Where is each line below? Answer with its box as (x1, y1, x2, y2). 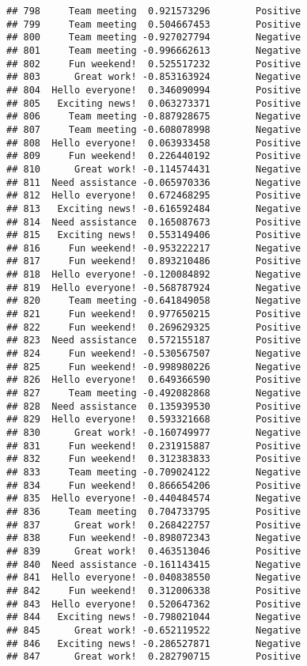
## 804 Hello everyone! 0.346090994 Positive (6, 84, 301, 96)
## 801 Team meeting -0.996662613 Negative (6, 44, 301, 56)
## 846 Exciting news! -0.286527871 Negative (6, 638, 301, 649)
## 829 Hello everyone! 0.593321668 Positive (6, 414, 301, 426)
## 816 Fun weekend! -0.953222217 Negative (6, 242, 301, 254)
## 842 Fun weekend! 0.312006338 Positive (6, 585, 301, 596)
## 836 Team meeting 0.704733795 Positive (6, 505, 301, 517)
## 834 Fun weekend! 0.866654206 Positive (6, 479, 301, 491)
